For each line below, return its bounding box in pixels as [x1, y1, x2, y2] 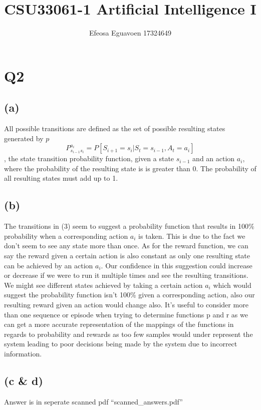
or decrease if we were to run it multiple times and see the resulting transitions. [4, 270, 248, 280]
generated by [4, 133, 44, 143]
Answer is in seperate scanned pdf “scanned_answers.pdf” [4, 396, 183, 406]
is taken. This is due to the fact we [138, 230, 245, 241]
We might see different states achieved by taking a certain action [4, 279, 203, 290]
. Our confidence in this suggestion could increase [101, 260, 252, 270]
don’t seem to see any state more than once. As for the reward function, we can [4, 240, 248, 251]
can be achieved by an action [4, 260, 93, 270]
